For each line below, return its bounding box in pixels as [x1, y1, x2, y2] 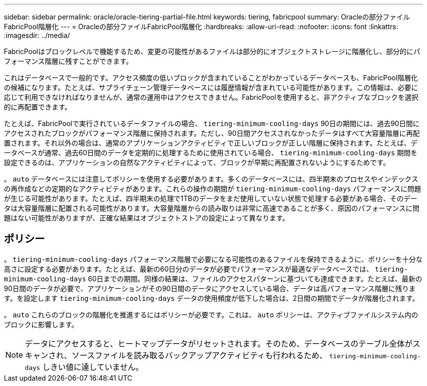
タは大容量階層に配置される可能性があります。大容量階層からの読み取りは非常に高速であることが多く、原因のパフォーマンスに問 [4, 204, 420, 212]
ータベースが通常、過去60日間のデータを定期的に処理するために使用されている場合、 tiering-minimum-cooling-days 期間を [4, 148, 418, 157]
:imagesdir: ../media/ [4, 31, 70, 39]
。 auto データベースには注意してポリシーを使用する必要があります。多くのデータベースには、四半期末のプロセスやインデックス [4, 175, 418, 183]
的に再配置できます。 [4, 103, 72, 111]
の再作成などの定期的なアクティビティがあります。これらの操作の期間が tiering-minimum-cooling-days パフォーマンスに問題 [4, 184, 421, 193]
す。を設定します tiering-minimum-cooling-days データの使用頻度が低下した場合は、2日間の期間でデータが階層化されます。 [4, 294, 419, 302]
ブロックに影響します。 [4, 320, 78, 329]
